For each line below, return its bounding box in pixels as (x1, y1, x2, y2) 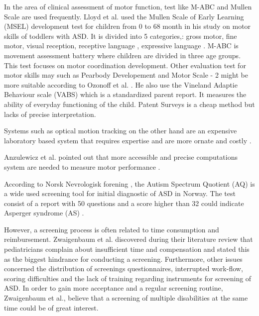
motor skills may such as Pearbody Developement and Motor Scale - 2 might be (4, 70, 248, 80)
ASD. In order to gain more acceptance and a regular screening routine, (4, 283, 223, 293)
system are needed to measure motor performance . (4, 161, 160, 172)
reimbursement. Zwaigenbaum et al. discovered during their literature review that (4, 234, 253, 244)
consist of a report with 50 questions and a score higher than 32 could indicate (4, 198, 244, 208)
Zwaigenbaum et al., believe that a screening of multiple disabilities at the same (4, 293, 248, 303)
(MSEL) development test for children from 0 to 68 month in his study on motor (4, 21, 251, 31)
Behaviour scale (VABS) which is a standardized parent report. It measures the (4, 89, 247, 100)
